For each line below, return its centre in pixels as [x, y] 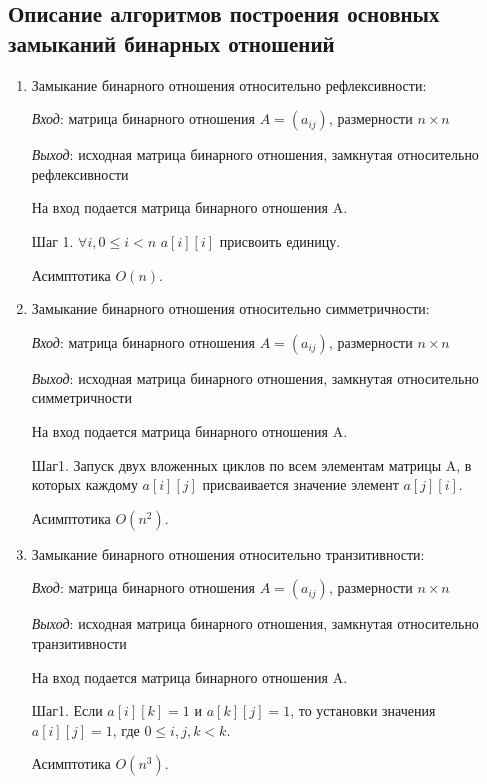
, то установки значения [363, 710]
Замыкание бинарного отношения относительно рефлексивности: [229, 84]
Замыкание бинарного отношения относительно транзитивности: [228, 553]
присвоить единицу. [280, 240]
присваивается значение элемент [300, 484]
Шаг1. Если [67, 710]
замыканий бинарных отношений [171, 42]
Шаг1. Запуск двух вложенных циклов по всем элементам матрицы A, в [251, 464]
